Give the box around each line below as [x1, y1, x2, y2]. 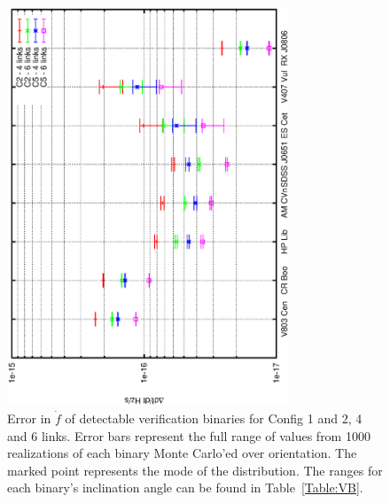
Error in [7, 408, 51, 427]
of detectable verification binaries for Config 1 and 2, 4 [65, 408, 363, 427]
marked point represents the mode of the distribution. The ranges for [7, 460, 383, 479]
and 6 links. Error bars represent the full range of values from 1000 [7, 426, 370, 445]
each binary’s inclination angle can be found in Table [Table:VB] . [7, 478, 363, 497]
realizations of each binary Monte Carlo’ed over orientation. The [7, 444, 357, 462]
